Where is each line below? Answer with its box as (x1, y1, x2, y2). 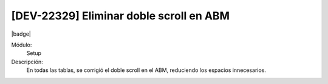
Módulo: (11, 41, 32, 48)
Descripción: (11, 58, 44, 65)
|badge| (11, 30, 32, 37)
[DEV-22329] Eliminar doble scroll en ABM (11, 9, 230, 22)
